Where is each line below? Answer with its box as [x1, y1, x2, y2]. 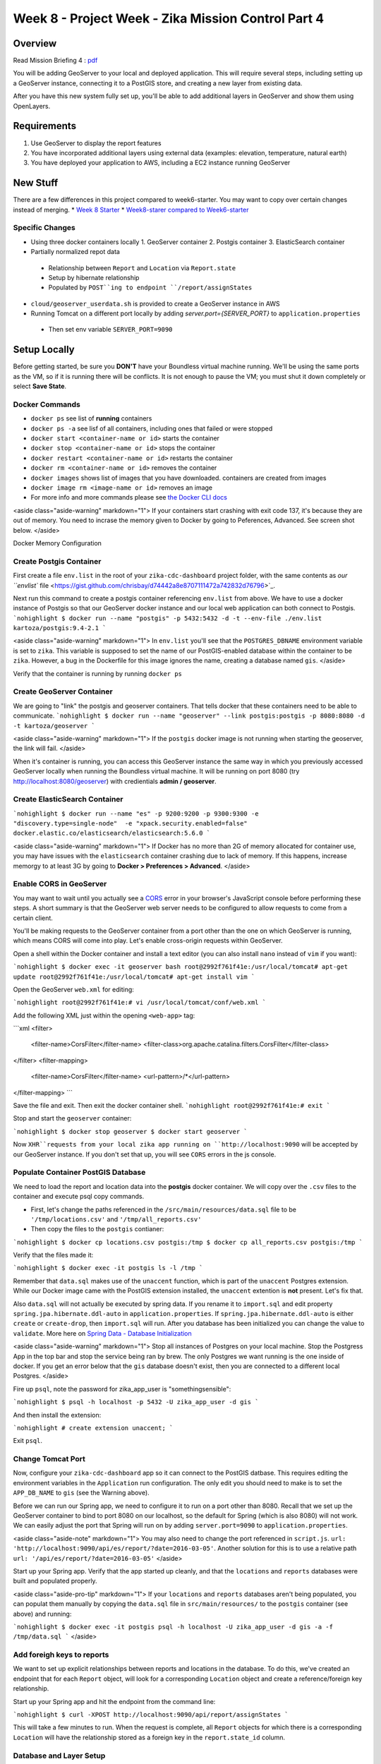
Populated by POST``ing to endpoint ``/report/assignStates [48, 283, 253, 292]
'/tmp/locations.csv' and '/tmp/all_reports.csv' [30, 1214, 202, 1224]
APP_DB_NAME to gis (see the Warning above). [13, 1489, 150, 1497]
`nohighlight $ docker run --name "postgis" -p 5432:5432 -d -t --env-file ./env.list [13, 614, 322, 622]
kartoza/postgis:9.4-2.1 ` [13, 624, 107, 632]
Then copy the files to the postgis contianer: [30, 1225, 164, 1233]
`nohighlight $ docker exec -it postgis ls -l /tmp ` [13, 1264, 203, 1272]
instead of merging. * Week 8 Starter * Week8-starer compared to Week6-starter [13, 205, 249, 214]
